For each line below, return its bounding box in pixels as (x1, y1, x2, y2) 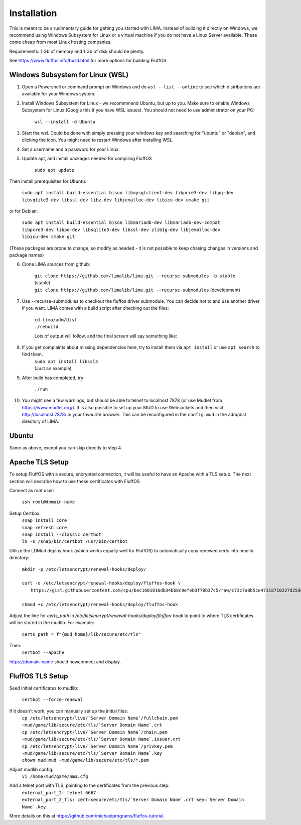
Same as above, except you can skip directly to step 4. (9, 445, 122, 451)
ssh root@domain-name (22, 499, 75, 505)
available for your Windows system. (22, 91, 96, 97)
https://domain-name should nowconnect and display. (9, 658, 121, 665)
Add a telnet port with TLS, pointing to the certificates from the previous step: (9, 782, 170, 788)
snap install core (22, 518, 67, 523)
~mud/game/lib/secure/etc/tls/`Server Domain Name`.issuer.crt (22, 736, 181, 742)
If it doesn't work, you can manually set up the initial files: (9, 708, 128, 714)
